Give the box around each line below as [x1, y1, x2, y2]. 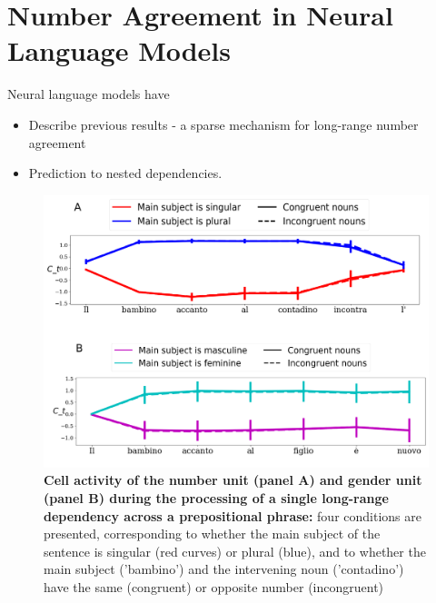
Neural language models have [7, 84, 170, 104]
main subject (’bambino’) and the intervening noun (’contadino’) [44, 559, 404, 578]
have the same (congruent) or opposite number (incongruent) [44, 578, 384, 597]
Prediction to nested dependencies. [28, 163, 223, 183]
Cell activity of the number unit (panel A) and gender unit [44, 470, 422, 489]
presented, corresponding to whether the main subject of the [44, 524, 381, 543]
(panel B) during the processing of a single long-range [44, 489, 389, 508]
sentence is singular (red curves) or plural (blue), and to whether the [44, 541, 426, 560]
